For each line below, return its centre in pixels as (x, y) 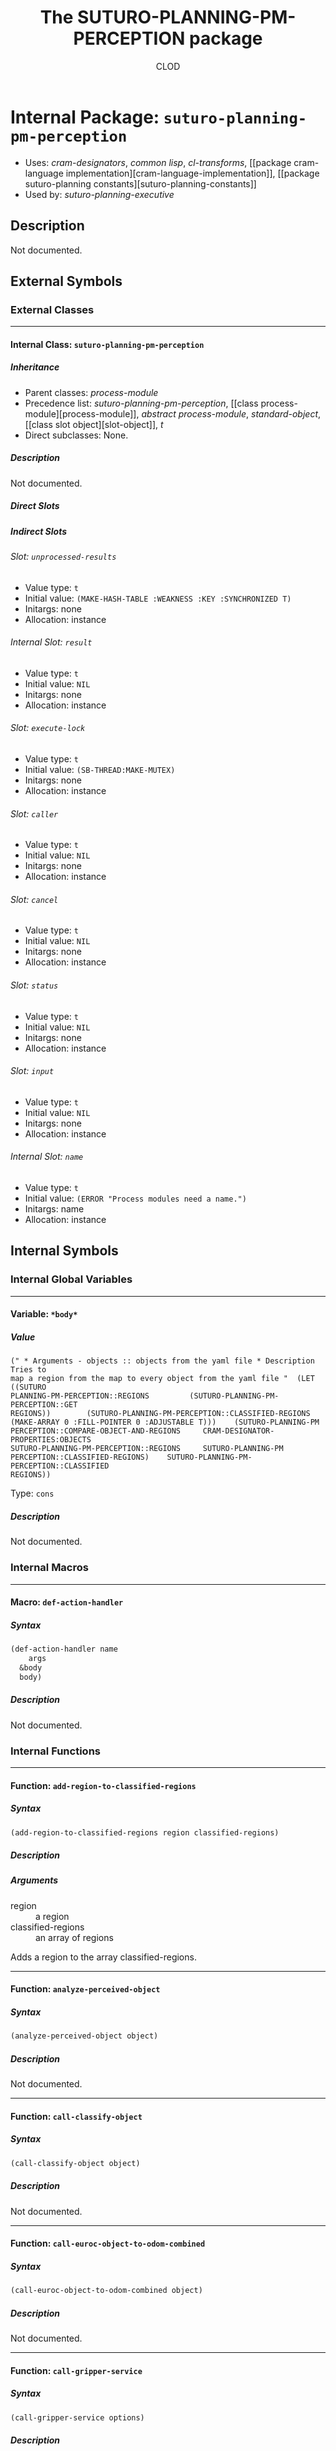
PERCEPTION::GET (44, 1405)
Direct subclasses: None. (76, 435)
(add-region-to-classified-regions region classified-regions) (145, 1832)
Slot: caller (34, 813)
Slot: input (32, 1071)
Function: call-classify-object (76, 2116)
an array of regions (74, 1937)
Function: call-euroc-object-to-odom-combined (108, 2243)
